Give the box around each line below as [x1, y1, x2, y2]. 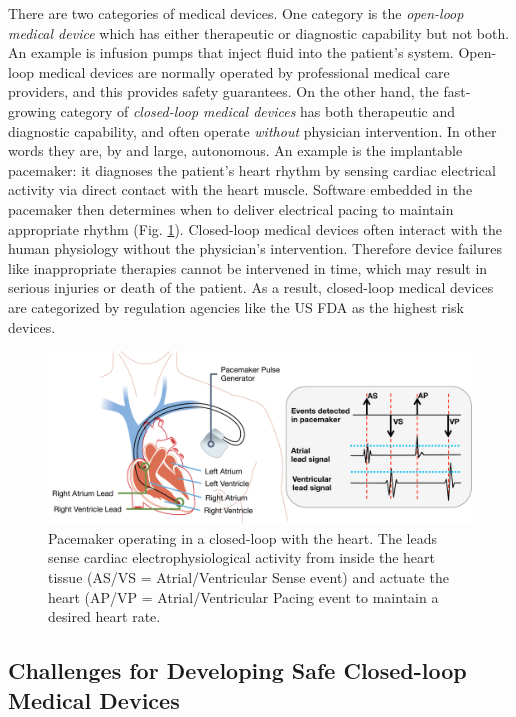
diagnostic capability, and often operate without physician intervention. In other [8, 120, 497, 141]
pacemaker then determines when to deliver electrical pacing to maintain [8, 198, 454, 219]
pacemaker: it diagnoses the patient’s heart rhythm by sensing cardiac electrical [8, 159, 496, 180]
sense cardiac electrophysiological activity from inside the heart [48, 547, 436, 568]
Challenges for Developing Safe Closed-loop [8, 655, 467, 686]
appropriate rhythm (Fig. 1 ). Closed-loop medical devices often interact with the [8, 218, 503, 239]
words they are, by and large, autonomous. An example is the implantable [8, 140, 463, 161]
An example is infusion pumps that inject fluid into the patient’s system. [8, 42, 454, 63]
